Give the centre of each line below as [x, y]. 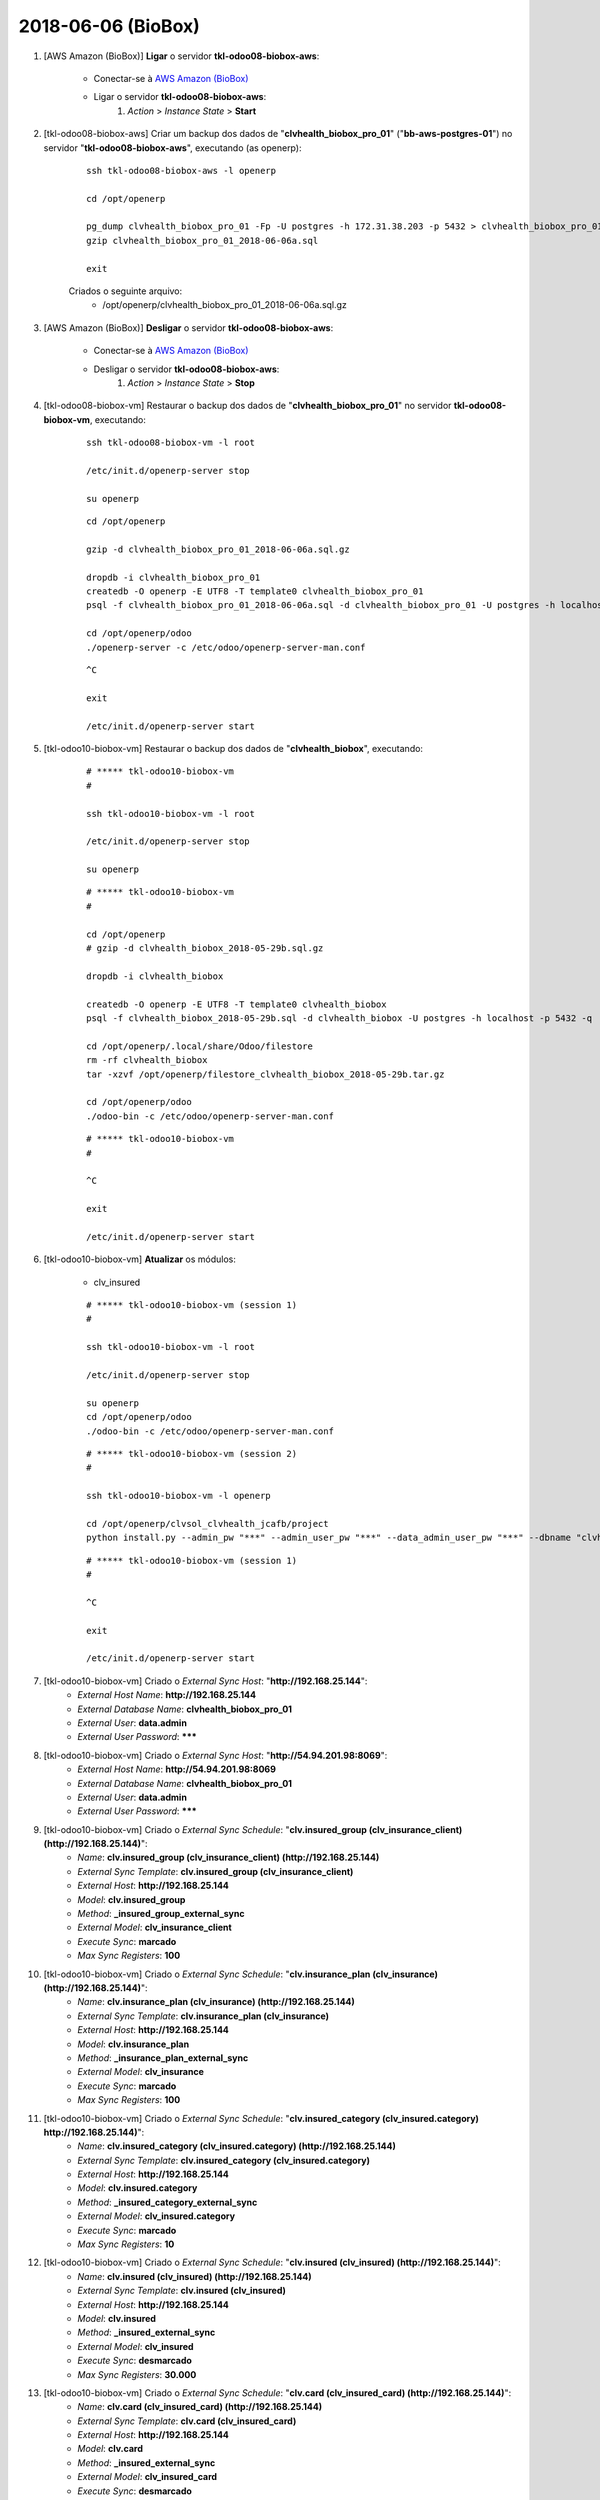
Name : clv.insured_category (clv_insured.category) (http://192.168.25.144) [237, 2146]
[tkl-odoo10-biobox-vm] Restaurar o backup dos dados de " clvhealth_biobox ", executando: [233, 748]
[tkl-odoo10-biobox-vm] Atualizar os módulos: [140, 1259]
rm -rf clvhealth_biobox [147, 1060]
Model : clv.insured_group [131, 1899]
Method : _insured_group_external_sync [161, 1914]
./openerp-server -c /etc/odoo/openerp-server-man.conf [226, 647]
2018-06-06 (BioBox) [109, 26]
